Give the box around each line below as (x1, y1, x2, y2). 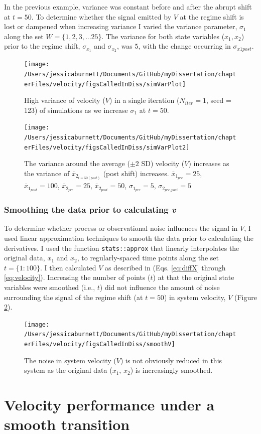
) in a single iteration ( (109, 95, 180, 105)
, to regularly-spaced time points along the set (77, 252, 219, 263)
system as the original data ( (24, 365, 112, 375)
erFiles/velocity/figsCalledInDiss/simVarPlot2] (24, 143, 190, 151)
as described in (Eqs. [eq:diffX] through (105, 262, 226, 272)
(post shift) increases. (103, 168, 169, 178)
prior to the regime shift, (4, 41, 80, 51)
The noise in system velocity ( (24, 355, 116, 365)
